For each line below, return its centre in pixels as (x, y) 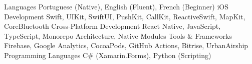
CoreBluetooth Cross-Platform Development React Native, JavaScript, (112, 26)
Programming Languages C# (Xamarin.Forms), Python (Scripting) (108, 55)
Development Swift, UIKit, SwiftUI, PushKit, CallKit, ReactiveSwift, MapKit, (125, 16)
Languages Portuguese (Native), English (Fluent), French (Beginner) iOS (116, 6)
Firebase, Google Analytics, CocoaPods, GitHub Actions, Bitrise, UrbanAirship (126, 45)
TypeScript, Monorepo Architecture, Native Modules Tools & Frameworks (118, 35)
